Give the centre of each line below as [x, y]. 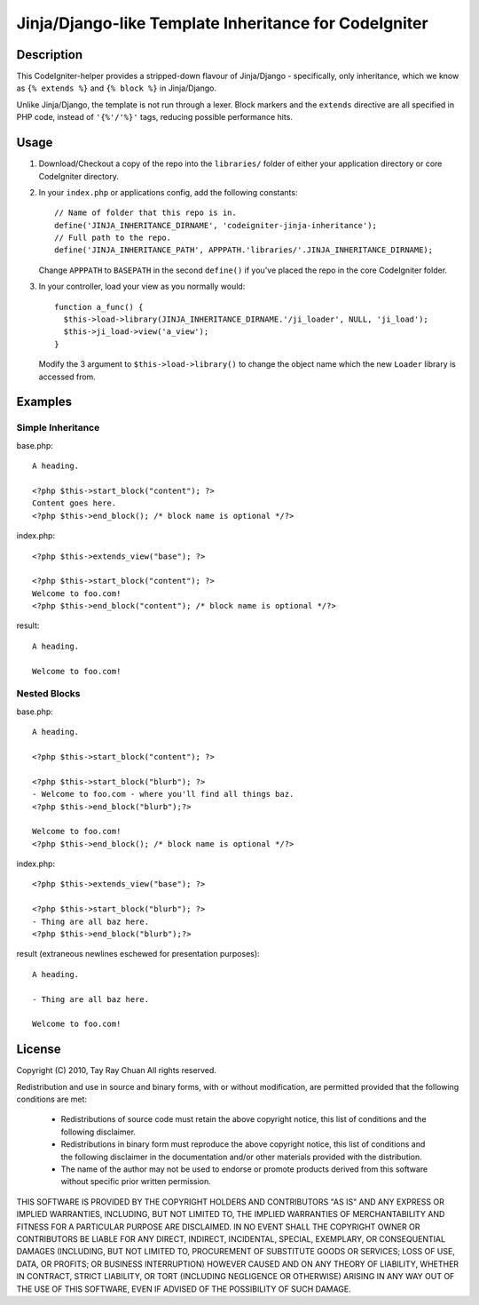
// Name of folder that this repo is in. [145, 213]
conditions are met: [52, 1099]
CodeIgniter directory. [79, 176]
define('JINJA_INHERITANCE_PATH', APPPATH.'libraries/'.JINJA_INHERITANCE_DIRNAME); [244, 250]
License [39, 1050]
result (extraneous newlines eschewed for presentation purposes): [138, 954]
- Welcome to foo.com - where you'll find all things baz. [163, 794]
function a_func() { [99, 307]
